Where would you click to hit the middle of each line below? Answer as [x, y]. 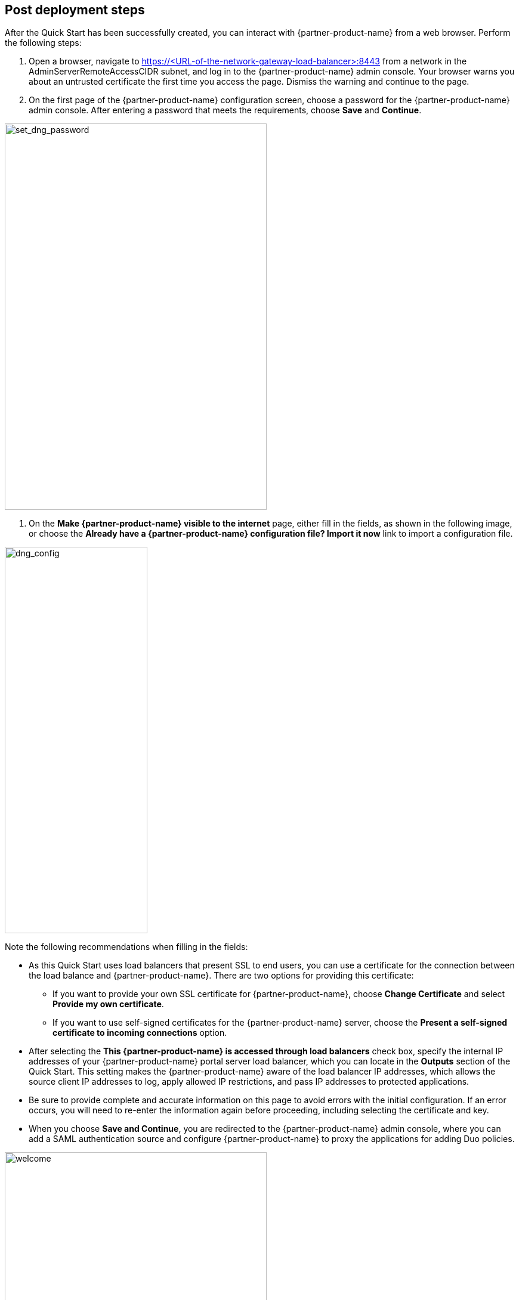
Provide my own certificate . [108, 1004]
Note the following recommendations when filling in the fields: [126, 947]
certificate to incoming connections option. [140, 1033]
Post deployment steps [75, 10]
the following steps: [43, 43]
